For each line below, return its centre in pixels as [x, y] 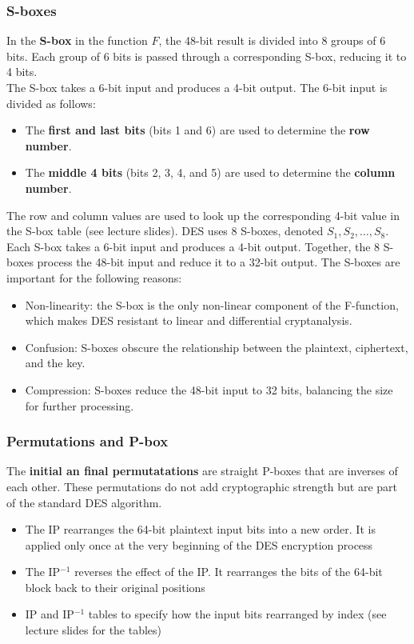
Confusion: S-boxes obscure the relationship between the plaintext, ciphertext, [217, 347]
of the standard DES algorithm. [84, 502]
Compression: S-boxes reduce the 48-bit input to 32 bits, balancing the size [209, 389]
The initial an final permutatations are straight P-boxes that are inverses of [202, 471]
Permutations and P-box [88, 441]
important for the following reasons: [94, 277]
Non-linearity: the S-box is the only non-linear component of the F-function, [212, 304]
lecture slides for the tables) [94, 630]
